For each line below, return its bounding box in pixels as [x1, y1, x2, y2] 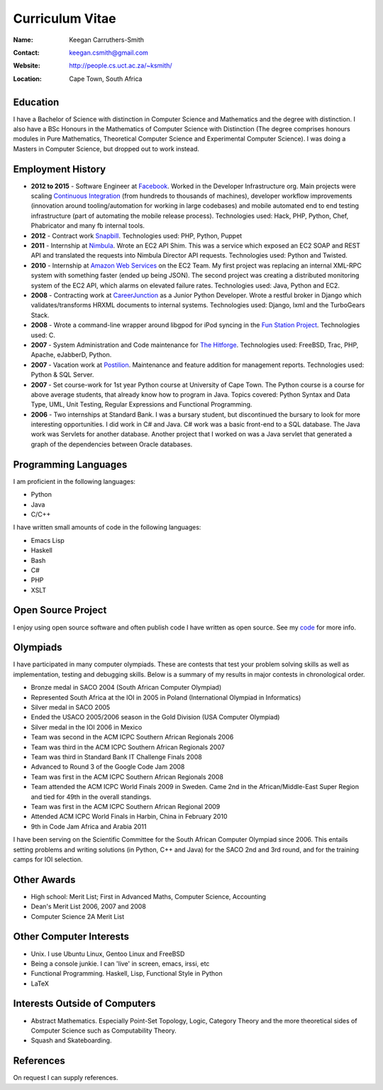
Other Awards [13, 874, 76, 886]
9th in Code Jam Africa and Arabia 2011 [30, 822, 147, 830]
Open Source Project [13, 604, 107, 617]
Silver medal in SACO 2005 [30, 703, 111, 712]
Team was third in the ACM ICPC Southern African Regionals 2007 [30, 742, 225, 752]
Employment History [13, 163, 106, 175]
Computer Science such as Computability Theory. [30, 1026, 177, 1035]
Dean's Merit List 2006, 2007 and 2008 [30, 902, 147, 911]
